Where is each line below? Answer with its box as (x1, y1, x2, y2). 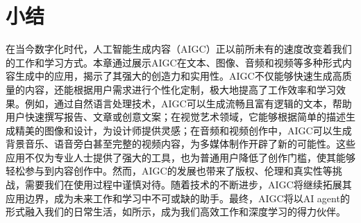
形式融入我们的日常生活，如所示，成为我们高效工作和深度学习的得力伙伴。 (6, 204, 346, 219)
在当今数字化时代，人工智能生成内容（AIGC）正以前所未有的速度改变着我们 (6, 42, 352, 56)
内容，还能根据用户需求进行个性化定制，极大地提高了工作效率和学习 (24, 82, 336, 96)
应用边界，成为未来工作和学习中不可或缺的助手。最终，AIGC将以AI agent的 (6, 190, 350, 205)
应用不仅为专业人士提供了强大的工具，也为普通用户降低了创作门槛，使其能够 (6, 150, 355, 164)
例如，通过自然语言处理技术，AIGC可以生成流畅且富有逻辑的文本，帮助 (24, 96, 352, 110)
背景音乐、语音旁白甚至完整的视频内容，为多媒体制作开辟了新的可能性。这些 (6, 136, 355, 151)
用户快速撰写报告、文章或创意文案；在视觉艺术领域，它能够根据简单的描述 (6, 109, 346, 124)
